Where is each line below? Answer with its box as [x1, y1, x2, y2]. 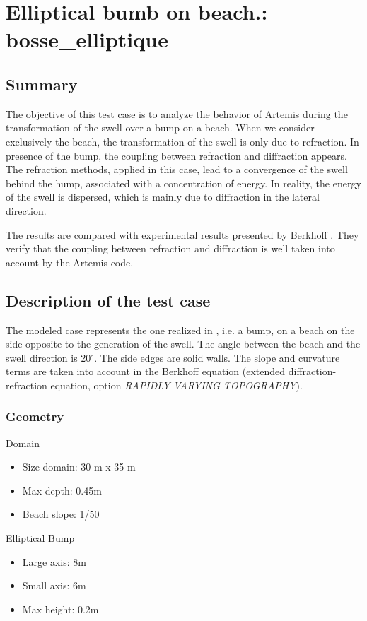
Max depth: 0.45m [22, 483, 102, 497]
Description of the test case [6, 289, 211, 311]
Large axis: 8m [22, 554, 86, 569]
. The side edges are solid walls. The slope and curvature [94, 350, 340, 365]
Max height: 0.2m [22, 601, 99, 616]
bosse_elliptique [6, 25, 168, 54]
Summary [6, 73, 78, 95]
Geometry [6, 408, 64, 425]
